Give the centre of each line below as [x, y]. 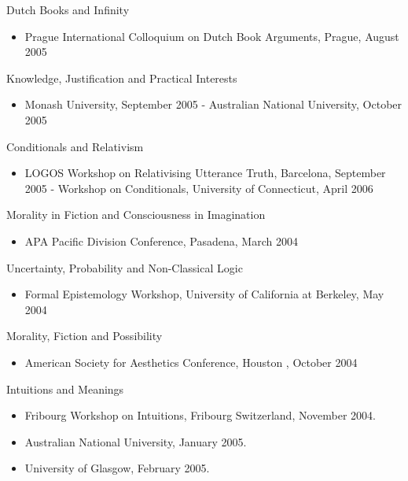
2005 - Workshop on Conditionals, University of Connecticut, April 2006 [199, 188]
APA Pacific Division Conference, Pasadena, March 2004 [161, 240]
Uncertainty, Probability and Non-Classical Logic [125, 267]
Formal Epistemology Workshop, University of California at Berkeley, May [204, 294]
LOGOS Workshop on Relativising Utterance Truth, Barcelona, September [205, 173]
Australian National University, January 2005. [136, 441]
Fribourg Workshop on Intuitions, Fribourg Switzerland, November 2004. [200, 415]
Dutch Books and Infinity [68, 9]
